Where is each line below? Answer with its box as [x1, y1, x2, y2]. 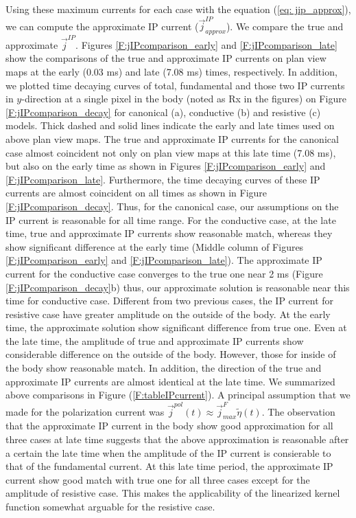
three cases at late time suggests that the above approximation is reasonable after [5, 431, 349, 446]
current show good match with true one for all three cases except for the [5, 472, 310, 486]
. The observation [261, 404, 335, 418]
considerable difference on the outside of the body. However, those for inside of [5, 347, 336, 361]
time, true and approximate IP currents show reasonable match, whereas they [5, 226, 333, 240]
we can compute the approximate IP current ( [5, 19, 199, 33]
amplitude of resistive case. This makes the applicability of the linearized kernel [5, 486, 340, 500]
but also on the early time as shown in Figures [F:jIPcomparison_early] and [5, 159, 326, 173]
